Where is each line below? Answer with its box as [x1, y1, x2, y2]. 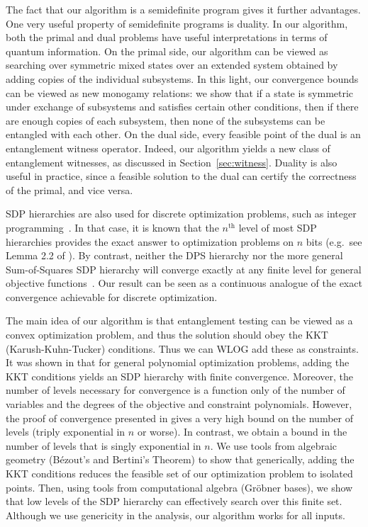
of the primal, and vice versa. [6, 182, 133, 197]
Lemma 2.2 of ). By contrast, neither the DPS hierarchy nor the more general [6, 248, 343, 263]
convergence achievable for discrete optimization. [6, 289, 218, 304]
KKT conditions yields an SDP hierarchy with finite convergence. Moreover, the [6, 368, 353, 383]
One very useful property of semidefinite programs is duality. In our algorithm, [6, 16, 348, 30]
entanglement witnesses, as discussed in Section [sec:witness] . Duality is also [6, 154, 338, 169]
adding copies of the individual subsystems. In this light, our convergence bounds [6, 71, 359, 86]
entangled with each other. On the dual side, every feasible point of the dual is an [6, 127, 361, 142]
